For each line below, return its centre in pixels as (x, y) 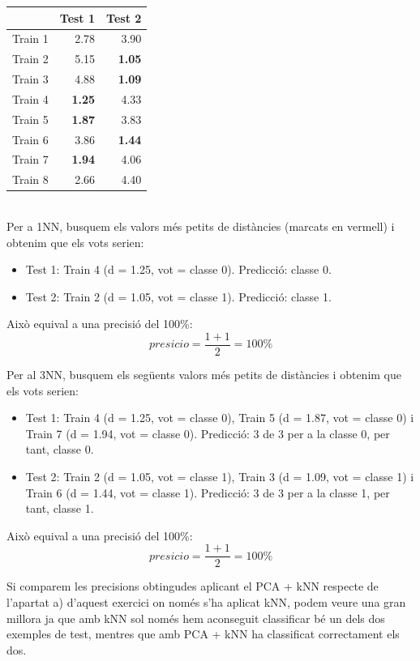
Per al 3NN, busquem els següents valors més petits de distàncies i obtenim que (204, 374)
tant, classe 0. (60, 449)
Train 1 (30, 38)
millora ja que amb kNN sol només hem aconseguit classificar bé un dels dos (196, 618)
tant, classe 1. (60, 508)
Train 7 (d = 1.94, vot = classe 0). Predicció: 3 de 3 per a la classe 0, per (208, 433)
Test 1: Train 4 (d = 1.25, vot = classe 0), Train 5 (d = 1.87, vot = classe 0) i (220, 418)
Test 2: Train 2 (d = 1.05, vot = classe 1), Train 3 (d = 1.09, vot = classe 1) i (220, 476)
